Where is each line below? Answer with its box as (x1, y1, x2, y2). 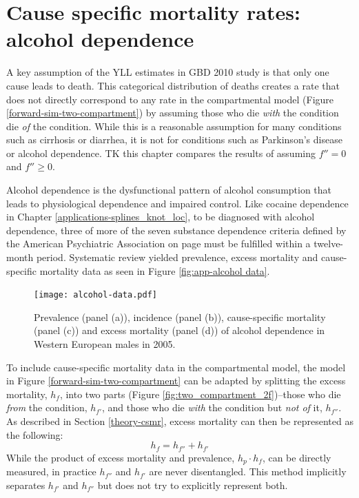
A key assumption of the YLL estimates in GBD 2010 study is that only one (6, 65, 329, 79)
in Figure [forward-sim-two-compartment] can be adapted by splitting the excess (6, 373, 346, 388)
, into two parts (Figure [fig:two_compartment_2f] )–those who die (59, 386, 341, 401)
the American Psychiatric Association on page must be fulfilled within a (6, 236, 311, 251)
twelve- (314, 236, 344, 251)
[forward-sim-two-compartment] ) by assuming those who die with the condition (6, 105, 339, 120)
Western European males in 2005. (34, 337, 176, 351)
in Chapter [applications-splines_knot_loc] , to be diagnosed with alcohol (6, 209, 315, 224)
